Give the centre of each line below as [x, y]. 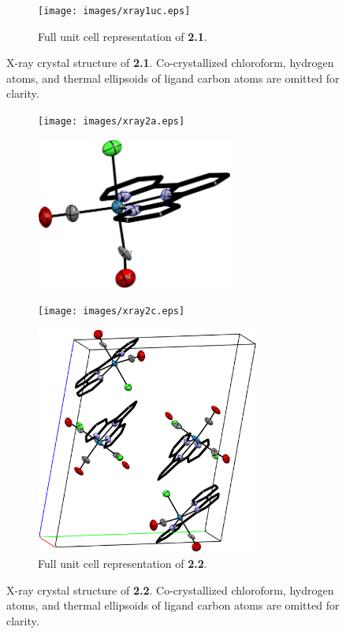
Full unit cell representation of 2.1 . [123, 36]
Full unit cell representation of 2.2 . [123, 563]
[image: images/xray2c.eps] [112, 311]
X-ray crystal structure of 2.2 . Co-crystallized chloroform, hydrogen [170, 590]
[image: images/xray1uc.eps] [114, 11]
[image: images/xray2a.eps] [112, 122]
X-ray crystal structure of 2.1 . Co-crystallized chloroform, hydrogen [170, 63]
